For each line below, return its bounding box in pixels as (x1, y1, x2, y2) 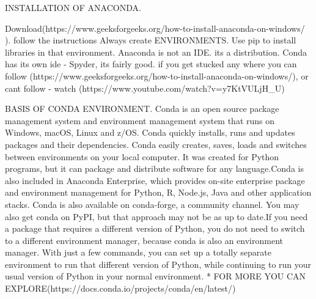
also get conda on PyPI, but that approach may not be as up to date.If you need (5, 210, 308, 223)
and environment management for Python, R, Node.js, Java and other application (5, 186, 312, 199)
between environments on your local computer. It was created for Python (5, 150, 279, 163)
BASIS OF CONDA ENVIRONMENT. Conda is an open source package (5, 102, 279, 115)
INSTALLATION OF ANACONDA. (5, 1, 141, 13)
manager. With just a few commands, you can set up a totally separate (5, 246, 271, 259)
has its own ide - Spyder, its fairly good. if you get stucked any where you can (5, 57, 297, 70)
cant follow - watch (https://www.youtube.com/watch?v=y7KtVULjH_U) (5, 81, 285, 94)
